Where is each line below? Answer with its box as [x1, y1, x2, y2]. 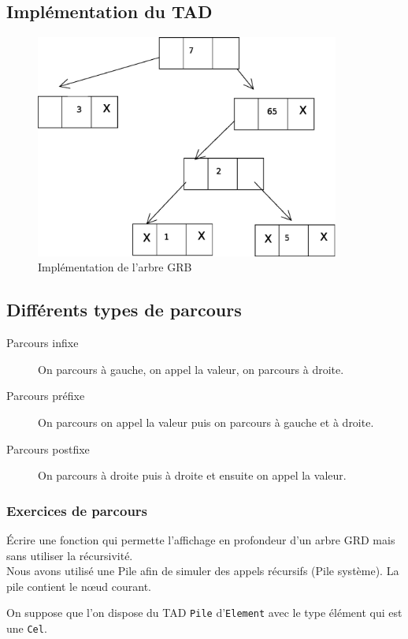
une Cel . [6, 619, 47, 636]
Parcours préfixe [6, 387, 85, 404]
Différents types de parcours [6, 297, 242, 322]
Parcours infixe [6, 334, 79, 351]
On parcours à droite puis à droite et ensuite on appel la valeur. [38, 467, 347, 484]
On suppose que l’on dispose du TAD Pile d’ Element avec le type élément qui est [6, 604, 402, 621]
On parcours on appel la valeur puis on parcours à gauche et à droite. [38, 413, 374, 430]
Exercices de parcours [6, 500, 148, 520]
